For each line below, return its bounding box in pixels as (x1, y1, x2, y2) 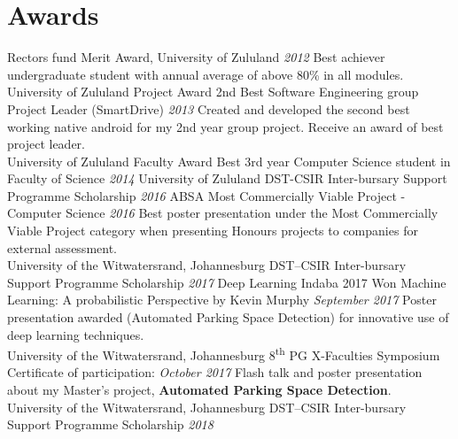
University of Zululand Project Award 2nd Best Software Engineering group (7, 82, 419, 101)
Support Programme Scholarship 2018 (7, 415, 213, 434)
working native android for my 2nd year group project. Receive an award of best (7, 117, 444, 135)
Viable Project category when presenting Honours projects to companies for (7, 221, 418, 240)
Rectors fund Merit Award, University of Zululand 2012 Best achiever (7, 48, 385, 66)
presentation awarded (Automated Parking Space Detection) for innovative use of (7, 308, 449, 327)
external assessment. (7, 238, 117, 257)
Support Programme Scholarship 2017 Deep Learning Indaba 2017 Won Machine (7, 273, 446, 291)
